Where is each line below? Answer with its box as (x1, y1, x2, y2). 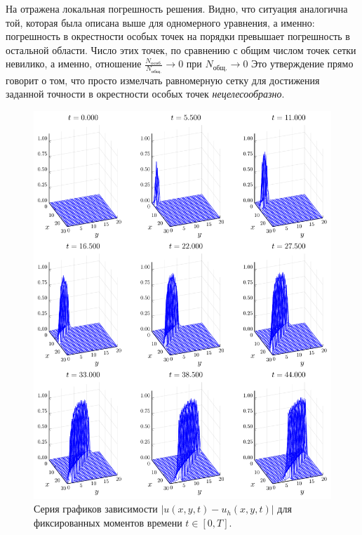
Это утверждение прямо (251, 56, 354, 71)
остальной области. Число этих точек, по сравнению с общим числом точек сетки (6, 42, 356, 57)
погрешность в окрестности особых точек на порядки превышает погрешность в (6, 29, 350, 44)
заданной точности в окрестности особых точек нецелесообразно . (6, 86, 285, 101)
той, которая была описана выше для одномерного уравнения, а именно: (6, 15, 315, 29)
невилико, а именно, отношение (6, 56, 142, 71)
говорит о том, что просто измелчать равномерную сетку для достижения (6, 72, 320, 87)
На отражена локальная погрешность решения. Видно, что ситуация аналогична (6, 1, 348, 15)
